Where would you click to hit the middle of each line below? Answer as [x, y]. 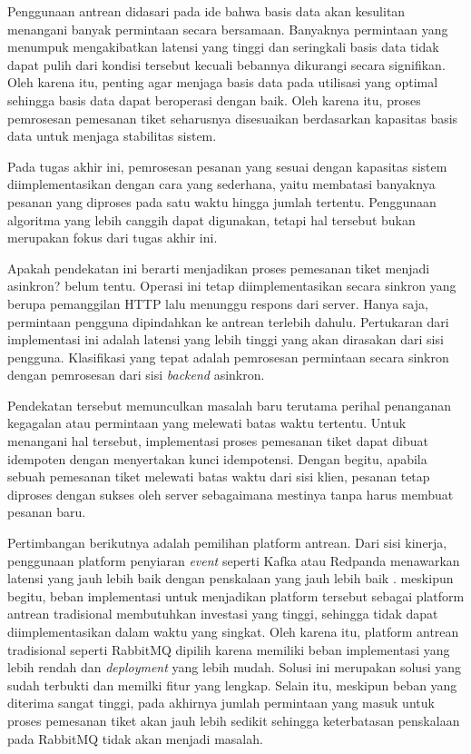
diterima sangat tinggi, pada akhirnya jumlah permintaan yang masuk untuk [221, 703]
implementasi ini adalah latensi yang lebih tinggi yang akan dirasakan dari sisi [226, 339]
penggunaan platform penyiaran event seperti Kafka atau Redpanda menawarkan [234, 560]
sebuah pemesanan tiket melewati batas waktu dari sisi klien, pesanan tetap [219, 476]
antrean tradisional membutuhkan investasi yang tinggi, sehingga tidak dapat [223, 614]
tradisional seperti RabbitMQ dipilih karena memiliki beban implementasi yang [229, 649]
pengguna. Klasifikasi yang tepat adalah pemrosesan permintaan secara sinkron [228, 357]
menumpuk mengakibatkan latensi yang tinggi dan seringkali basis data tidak [223, 47]
